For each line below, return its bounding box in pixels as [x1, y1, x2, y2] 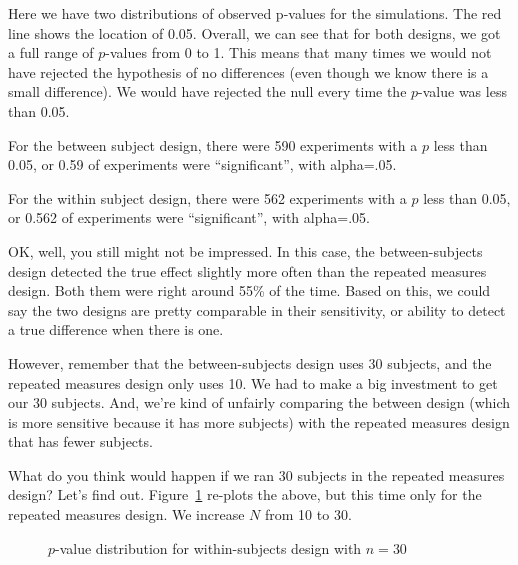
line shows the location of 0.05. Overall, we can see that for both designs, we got [8, 22, 501, 43]
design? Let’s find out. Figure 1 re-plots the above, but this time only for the [8, 484, 482, 505]
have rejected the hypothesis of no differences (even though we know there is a [8, 61, 489, 82]
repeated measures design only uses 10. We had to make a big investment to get [8, 372, 498, 393]
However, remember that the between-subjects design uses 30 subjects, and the [8, 352, 492, 373]
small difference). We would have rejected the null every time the [8, 81, 407, 102]
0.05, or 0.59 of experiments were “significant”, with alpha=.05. [8, 154, 397, 175]
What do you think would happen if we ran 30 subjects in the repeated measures [8, 464, 505, 485]
